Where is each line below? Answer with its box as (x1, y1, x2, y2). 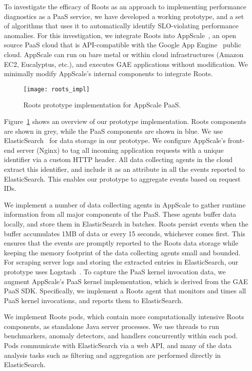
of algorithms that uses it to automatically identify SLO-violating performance (4, 21, 239, 31)
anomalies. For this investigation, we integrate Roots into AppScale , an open (4, 30, 236, 40)
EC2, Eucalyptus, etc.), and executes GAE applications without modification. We (4, 59, 248, 69)
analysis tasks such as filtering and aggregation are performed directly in (4, 350, 221, 360)
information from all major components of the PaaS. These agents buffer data (4, 209, 236, 219)
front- (228, 135, 245, 145)
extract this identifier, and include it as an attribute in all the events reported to (4, 164, 245, 174)
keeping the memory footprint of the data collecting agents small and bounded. (4, 247, 241, 257)
